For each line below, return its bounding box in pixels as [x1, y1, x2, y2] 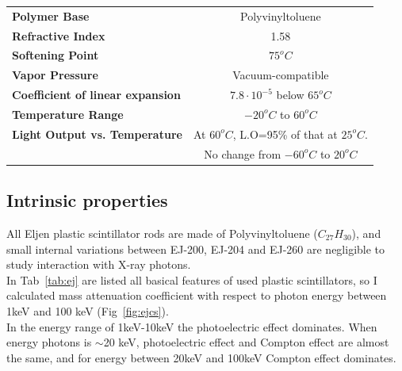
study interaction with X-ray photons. [6, 256, 191, 273]
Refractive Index [12, 27, 105, 44]
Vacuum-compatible [232, 67, 329, 83]
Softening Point [12, 47, 99, 63]
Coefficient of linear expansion [12, 86, 181, 103]
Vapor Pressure [12, 67, 98, 83]
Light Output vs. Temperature [12, 125, 182, 142]
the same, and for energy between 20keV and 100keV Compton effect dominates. [6, 349, 396, 365]
